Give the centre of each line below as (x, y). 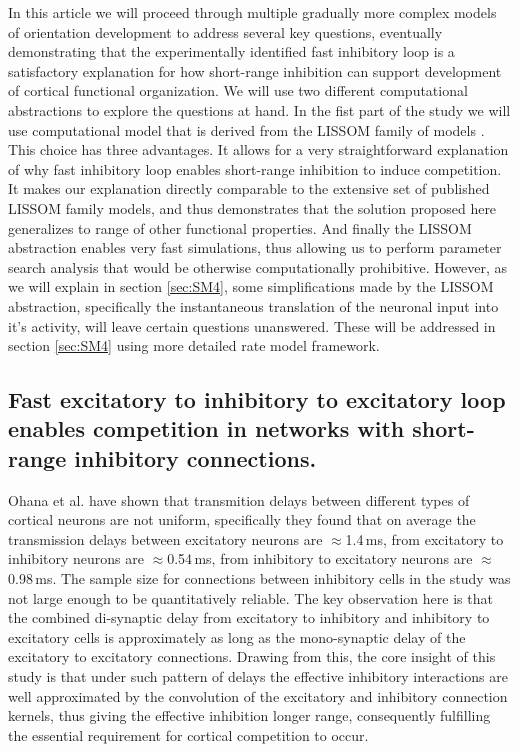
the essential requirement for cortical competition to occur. (188, 734)
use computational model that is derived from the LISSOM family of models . (246, 129)
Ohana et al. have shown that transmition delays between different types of (239, 499)
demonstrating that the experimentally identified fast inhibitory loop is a (231, 51)
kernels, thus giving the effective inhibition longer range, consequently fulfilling (249, 715)
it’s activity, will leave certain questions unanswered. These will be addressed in (252, 325)
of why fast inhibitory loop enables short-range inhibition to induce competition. (255, 168)
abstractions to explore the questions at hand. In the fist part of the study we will (259, 109)
